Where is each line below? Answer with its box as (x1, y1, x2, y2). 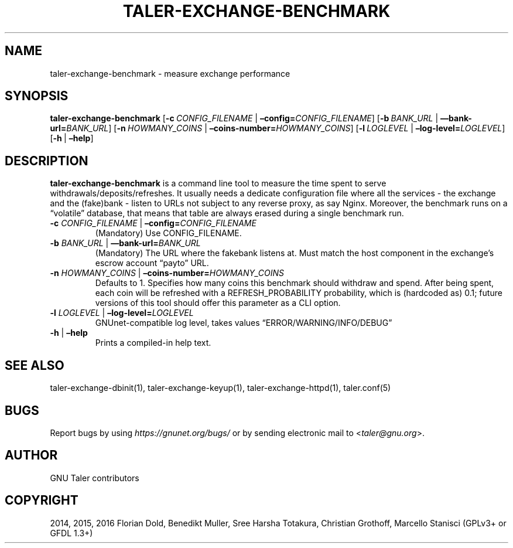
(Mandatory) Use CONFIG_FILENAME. (95, 228, 242, 239)
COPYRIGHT (5, 493, 78, 508)
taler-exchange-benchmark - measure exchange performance (50, 68, 290, 79)
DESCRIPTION (5, 153, 88, 168)
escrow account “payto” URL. (95, 258, 209, 268)
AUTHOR (5, 448, 58, 463)
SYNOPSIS (5, 89, 69, 104)
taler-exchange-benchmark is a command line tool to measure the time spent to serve (50, 178, 387, 189)
